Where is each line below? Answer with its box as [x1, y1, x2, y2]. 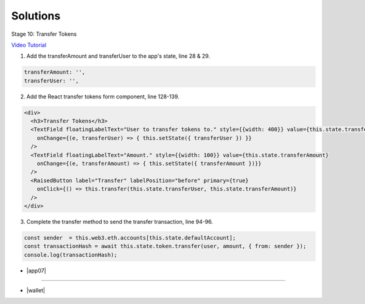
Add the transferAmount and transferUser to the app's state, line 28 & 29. [26, 52, 210, 60]
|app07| [26, 267, 46, 274]
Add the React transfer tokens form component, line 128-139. [26, 93, 179, 100]
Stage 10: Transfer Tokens [11, 30, 77, 38]
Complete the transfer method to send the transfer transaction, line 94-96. [26, 218, 213, 225]
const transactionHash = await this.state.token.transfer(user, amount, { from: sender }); [24, 243, 307, 250]
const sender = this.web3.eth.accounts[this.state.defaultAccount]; [24, 234, 236, 241]
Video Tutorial [11, 41, 47, 49]
